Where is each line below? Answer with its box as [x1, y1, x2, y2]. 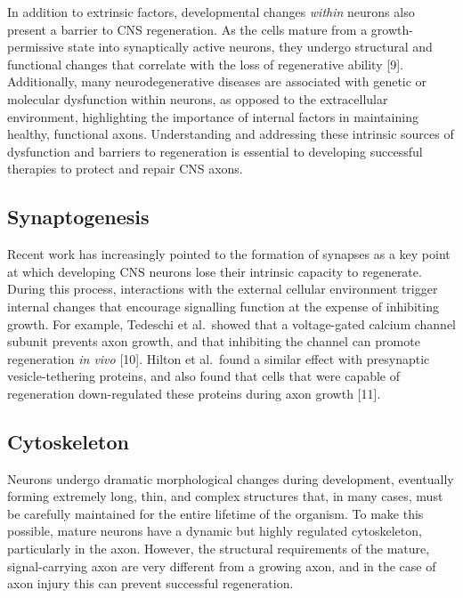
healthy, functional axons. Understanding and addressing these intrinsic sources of [7, 125, 454, 143]
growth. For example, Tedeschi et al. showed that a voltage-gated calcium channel [7, 314, 456, 333]
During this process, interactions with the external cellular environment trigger [7, 279, 438, 298]
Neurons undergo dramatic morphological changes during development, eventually [7, 469, 454, 488]
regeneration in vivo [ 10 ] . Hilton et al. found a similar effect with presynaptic [7, 349, 430, 368]
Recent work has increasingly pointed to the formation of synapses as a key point [7, 245, 451, 263]
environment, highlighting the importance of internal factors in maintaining [7, 107, 418, 125]
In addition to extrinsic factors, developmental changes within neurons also [7, 3, 415, 20]
